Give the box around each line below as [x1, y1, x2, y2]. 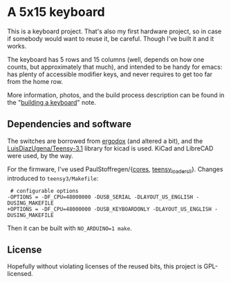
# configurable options [10, 187, 79, 194]
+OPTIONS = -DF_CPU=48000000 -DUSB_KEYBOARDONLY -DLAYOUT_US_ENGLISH [7, 205, 212, 212]
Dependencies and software [7, 119, 131, 130]
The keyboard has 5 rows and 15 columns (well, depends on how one [7, 55, 205, 63]
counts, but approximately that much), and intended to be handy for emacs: [7, 62, 223, 71]
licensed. [7, 270, 33, 278]
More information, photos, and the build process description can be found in [7, 91, 225, 99]
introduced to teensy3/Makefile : [7, 174, 99, 182]
